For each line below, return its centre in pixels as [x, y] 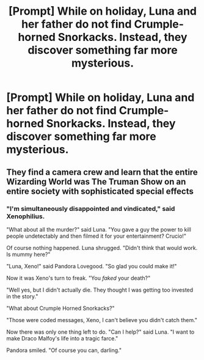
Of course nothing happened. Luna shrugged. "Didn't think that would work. [102, 248]
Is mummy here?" [28, 254]
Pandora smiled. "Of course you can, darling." [64, 350]
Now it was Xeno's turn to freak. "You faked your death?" [78, 278]
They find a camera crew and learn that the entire [102, 172]
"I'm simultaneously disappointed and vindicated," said [91, 208]
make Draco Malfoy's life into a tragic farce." [62, 338]
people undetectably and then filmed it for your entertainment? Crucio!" [97, 236]
